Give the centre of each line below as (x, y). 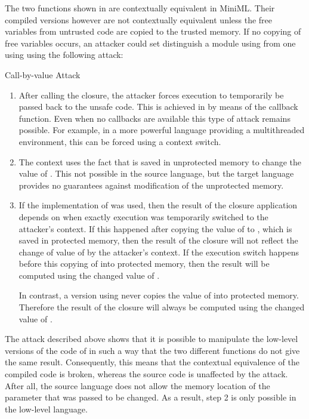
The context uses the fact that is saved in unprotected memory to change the (160, 161)
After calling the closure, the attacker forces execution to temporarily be (151, 95)
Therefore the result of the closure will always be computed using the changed (162, 307)
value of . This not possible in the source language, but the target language (156, 173)
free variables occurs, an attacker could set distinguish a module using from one (150, 43)
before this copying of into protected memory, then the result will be (144, 264)
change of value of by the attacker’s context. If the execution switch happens (159, 252)
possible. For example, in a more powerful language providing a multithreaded (162, 130)
